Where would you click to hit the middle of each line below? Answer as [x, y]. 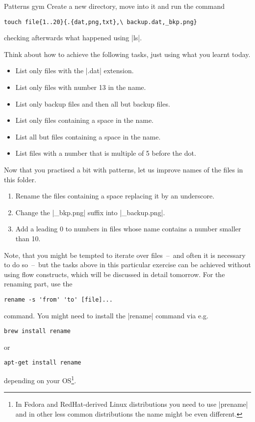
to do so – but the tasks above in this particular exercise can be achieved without [127, 265]
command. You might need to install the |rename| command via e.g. [106, 315]
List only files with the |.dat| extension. [75, 70]
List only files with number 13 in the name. [81, 87]
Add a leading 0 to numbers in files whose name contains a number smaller [128, 229]
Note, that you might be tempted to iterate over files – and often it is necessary [125, 255]
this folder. [20, 179]
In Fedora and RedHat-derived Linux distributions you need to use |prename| [132, 404]
